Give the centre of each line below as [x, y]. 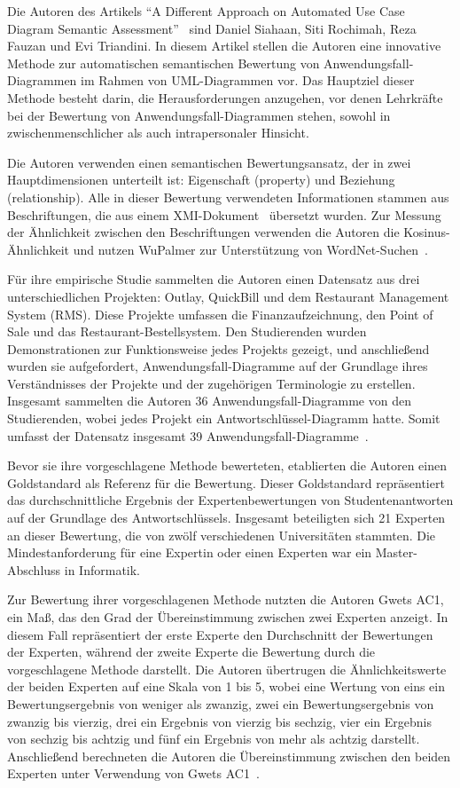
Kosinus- [427, 232]
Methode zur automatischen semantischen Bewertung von [164, 63]
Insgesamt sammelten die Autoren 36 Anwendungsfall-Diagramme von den [209, 401]
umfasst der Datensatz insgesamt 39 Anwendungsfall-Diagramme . [188, 435]
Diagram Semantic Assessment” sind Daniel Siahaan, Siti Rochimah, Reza [212, 28]
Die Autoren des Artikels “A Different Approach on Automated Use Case [206, 11]
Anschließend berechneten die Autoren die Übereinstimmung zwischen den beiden [229, 756]
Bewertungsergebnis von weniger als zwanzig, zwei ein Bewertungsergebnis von [221, 703]
